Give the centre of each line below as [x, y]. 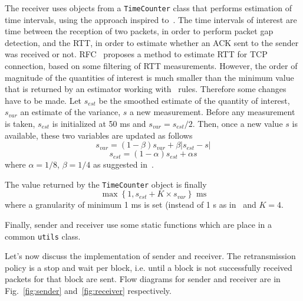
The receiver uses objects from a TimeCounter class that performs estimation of [148, 8]
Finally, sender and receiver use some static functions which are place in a [138, 225]
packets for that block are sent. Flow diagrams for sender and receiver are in [143, 279]
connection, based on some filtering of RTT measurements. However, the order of [151, 66]
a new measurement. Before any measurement [212, 112]
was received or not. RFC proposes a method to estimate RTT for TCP [136, 54]
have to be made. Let [43, 100]
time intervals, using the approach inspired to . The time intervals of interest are [151, 19]
